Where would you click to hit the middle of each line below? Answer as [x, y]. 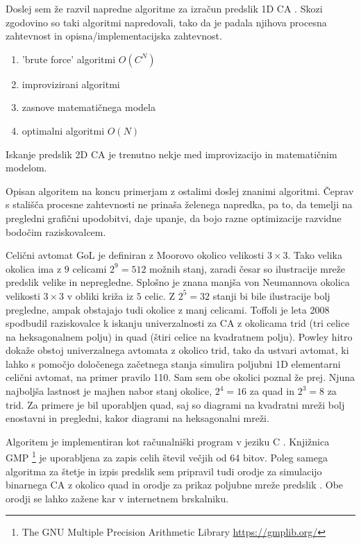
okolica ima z [34, 268]
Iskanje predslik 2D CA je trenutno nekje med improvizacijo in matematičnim [171, 154]
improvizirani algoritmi [71, 84]
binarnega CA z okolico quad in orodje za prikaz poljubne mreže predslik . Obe [175, 485]
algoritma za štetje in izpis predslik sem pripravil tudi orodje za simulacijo [164, 471]
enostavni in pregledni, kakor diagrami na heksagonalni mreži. [137, 418]
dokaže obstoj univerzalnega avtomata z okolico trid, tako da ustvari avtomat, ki [177, 350]
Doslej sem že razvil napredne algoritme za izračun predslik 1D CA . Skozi [164, 8]
